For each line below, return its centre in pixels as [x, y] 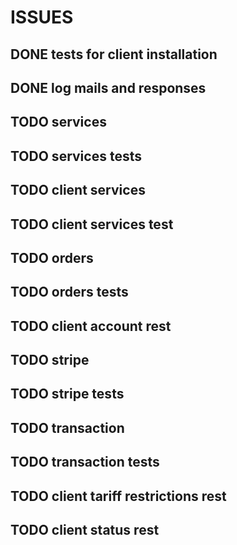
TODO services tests [76, 156]
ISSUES [42, 17]
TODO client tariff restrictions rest [118, 496]
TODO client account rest [91, 326]
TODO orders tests [69, 292]
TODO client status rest [85, 530]
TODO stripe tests [67, 394]
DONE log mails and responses [108, 87]
